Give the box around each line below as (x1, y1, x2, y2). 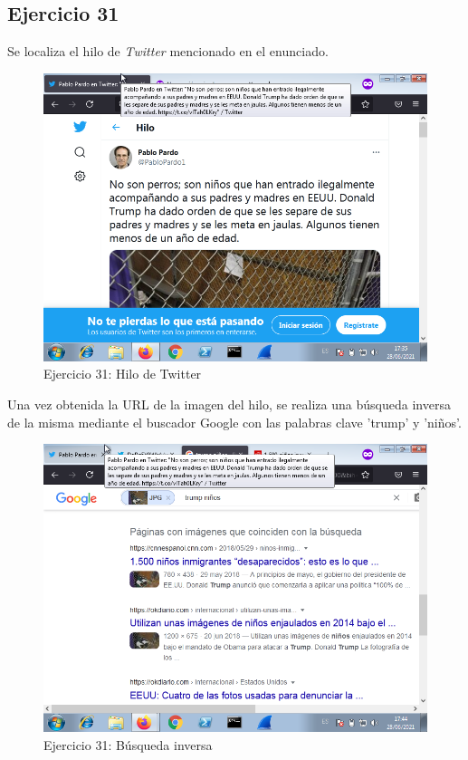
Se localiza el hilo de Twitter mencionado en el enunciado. (7, 42, 329, 61)
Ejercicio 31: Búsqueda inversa (43, 735, 213, 754)
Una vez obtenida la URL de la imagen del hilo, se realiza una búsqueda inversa (7, 394, 451, 413)
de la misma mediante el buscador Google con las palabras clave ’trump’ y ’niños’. (7, 412, 462, 431)
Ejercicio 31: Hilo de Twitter (43, 364, 202, 383)
